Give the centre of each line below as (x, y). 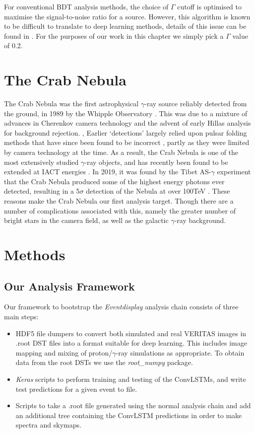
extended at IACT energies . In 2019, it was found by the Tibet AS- (108, 172)
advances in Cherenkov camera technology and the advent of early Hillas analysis (127, 123)
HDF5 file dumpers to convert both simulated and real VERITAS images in (131, 333)
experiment (234, 172)
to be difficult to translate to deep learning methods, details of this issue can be (125, 26)
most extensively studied (41, 162)
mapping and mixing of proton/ (64, 352)
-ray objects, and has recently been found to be (156, 162)
